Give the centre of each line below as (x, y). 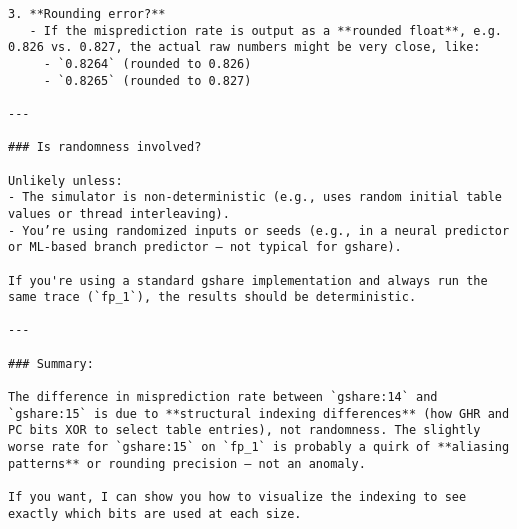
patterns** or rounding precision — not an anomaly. (187, 463)
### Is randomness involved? (105, 147)
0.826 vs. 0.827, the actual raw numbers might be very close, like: (244, 47)
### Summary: (51, 363)
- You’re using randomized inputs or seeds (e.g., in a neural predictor (259, 230)
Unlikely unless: (65, 180)
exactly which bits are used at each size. (155, 513)
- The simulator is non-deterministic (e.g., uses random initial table (255, 197)
